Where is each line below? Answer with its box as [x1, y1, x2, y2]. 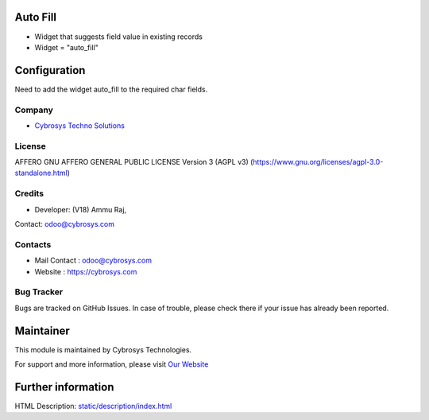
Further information [14, 380, 114, 394]
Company [14, 104, 53, 115]
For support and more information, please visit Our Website [14, 359, 209, 369]
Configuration [14, 64, 86, 77]
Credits [14, 188, 44, 199]
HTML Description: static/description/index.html [14, 401, 172, 410]
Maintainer [14, 324, 71, 337]
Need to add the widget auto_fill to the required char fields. [14, 84, 208, 94]
